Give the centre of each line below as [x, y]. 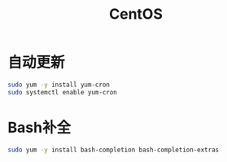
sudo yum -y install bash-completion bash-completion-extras [113, 150]
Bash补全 [39, 127]
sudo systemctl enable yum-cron [62, 92]
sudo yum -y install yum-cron [59, 85]
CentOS [136, 14]
